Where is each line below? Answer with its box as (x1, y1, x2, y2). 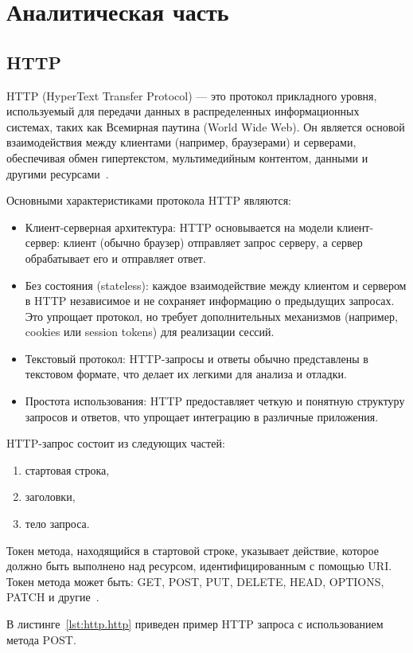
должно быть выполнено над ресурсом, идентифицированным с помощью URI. (6, 557, 392, 574)
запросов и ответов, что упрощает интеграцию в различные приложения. (25, 408, 379, 424)
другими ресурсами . (6, 165, 109, 182)
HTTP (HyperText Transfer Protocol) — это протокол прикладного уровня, (6, 87, 377, 104)
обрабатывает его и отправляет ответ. (25, 249, 206, 266)
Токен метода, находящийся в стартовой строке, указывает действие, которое (6, 542, 379, 558)
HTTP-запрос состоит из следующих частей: (6, 435, 225, 452)
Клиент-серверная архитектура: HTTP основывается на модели (25, 218, 333, 235)
